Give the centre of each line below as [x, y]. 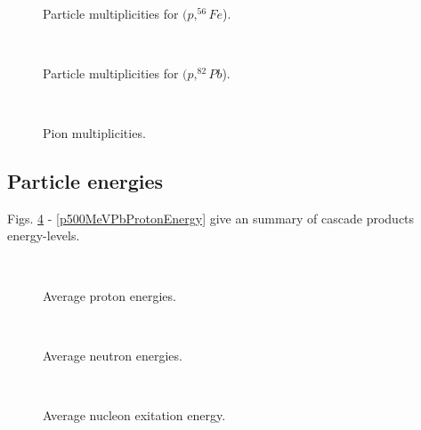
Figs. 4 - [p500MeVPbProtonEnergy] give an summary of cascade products [211, 218]
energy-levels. [44, 235]
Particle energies [85, 180]
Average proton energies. [109, 295]
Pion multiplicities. [94, 132]
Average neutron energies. [113, 355]
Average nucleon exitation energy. [134, 414]
